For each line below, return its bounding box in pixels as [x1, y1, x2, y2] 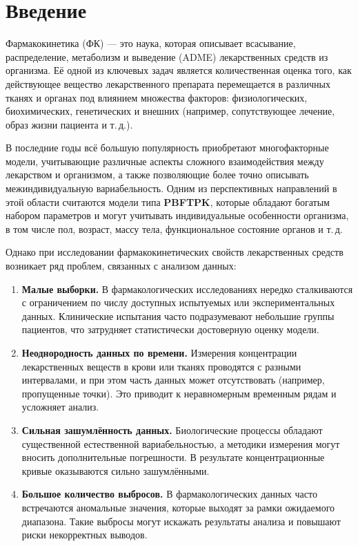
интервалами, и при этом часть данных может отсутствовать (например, [21, 373, 325, 387]
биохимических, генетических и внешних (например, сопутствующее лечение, [6, 104, 335, 118]
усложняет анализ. [21, 399, 99, 414]
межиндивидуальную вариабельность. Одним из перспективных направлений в [6, 181, 337, 196]
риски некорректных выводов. [21, 527, 148, 542]
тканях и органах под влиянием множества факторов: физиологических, [6, 90, 308, 104]
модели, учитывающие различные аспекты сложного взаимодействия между [6, 153, 324, 168]
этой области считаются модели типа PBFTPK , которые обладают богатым [6, 194, 330, 209]
